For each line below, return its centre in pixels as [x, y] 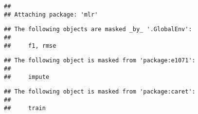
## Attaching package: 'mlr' [51, 14]
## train [25, 108]
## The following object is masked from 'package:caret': [100, 92]
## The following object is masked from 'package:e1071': [100, 61]
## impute [27, 77]
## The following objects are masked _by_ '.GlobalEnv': [98, 29]
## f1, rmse [30, 46]
